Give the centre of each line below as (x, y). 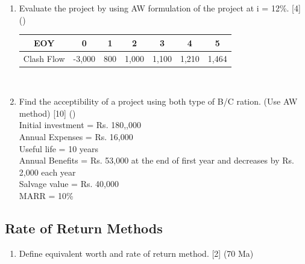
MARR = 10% (46, 195)
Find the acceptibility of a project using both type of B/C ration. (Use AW (158, 101)
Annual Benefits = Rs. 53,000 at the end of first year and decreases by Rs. (156, 160)
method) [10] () (47, 113)
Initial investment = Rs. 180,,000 (80, 125)
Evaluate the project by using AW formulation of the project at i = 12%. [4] (160, 8)
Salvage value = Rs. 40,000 (69, 184)
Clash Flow (44, 58)
